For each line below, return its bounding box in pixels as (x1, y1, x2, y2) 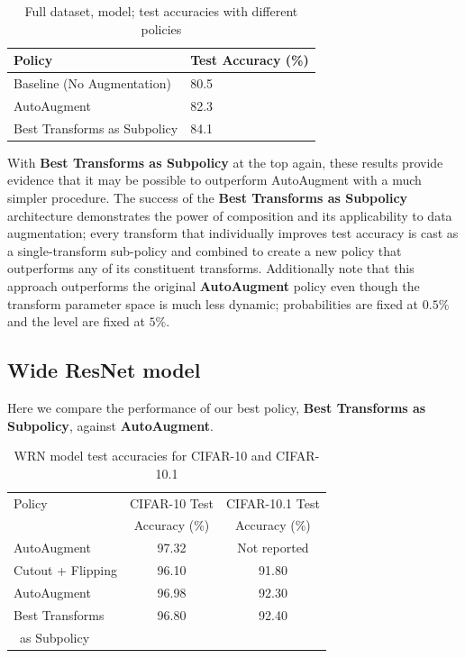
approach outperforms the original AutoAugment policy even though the (7, 276, 420, 295)
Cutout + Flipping (14, 561, 117, 580)
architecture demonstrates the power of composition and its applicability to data (7, 206, 452, 224)
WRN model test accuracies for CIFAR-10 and (14, 446, 272, 465)
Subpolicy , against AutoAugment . (7, 416, 214, 434)
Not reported (237, 538, 309, 557)
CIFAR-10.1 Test (225, 493, 320, 512)
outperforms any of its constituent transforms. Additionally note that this (7, 259, 415, 278)
